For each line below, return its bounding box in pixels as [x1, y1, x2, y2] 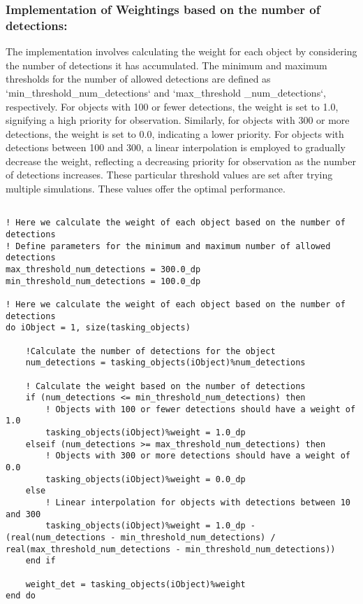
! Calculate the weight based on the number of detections [25, 381, 306, 391]
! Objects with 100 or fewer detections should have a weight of [45, 404, 356, 414]
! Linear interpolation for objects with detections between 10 [45, 498, 350, 508]
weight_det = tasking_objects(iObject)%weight [25, 579, 246, 589]
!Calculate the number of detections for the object [25, 346, 276, 356]
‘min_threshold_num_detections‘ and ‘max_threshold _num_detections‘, [6, 85, 326, 99]
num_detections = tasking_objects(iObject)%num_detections [25, 358, 306, 368]
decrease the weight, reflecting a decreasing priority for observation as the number [6, 153, 356, 168]
